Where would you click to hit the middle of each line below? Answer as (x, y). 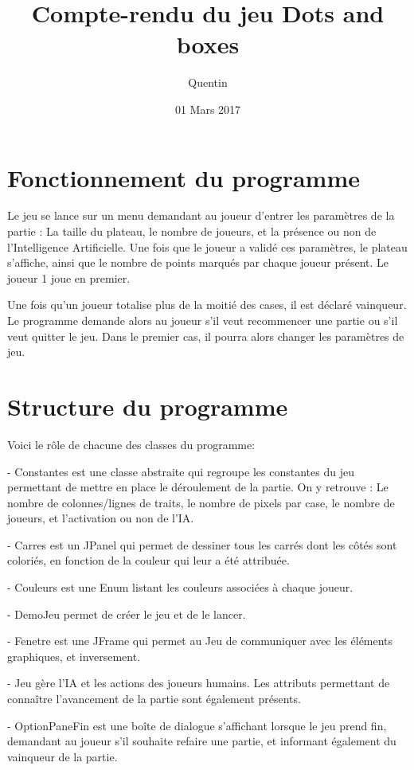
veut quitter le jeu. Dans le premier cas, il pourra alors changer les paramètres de (206, 336)
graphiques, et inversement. (74, 656)
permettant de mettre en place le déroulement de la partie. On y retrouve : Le (198, 487)
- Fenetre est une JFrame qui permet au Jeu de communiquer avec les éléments (200, 641)
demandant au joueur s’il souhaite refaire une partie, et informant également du (202, 741)
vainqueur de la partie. (62, 756)
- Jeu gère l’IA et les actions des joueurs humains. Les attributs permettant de (199, 683)
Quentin (208, 82)
